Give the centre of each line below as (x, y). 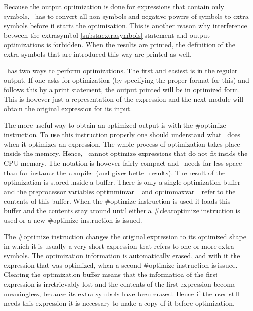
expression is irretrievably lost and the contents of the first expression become (120, 284)
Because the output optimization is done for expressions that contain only (114, 6)
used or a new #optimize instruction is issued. (73, 220)
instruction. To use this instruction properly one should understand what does (122, 134)
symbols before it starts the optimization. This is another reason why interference (126, 26)
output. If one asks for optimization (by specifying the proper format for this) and (126, 80)
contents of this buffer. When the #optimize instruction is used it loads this (117, 201)
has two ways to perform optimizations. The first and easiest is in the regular (122, 70)
